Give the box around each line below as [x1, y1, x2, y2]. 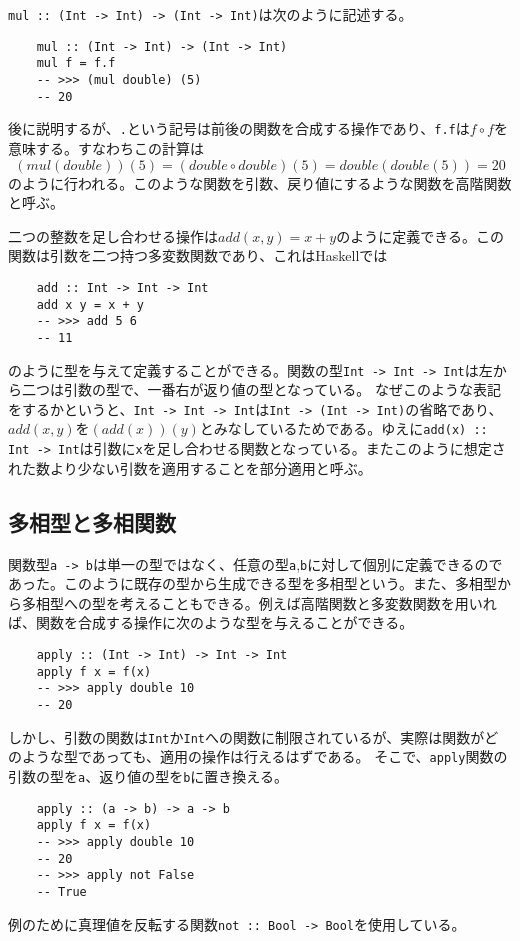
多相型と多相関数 [8, 506, 176, 537]
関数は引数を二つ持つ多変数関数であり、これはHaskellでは [8, 245, 388, 266]
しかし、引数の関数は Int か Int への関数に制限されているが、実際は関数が [8, 726, 485, 747]
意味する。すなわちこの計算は [8, 137, 204, 158]
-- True [36, 884, 87, 899]
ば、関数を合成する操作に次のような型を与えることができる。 [8, 612, 414, 633]
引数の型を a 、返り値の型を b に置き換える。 [8, 765, 288, 786]
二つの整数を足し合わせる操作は [8, 225, 218, 246]
